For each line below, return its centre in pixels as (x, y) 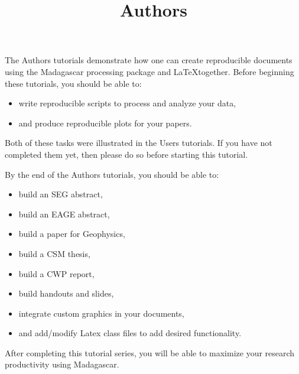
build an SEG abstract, (61, 194)
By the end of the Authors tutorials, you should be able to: (112, 174)
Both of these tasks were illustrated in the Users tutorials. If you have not (139, 143)
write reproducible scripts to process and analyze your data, (127, 103)
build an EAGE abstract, (64, 214)
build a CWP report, (56, 273)
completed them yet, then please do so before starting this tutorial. (126, 154)
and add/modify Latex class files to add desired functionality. (130, 333)
